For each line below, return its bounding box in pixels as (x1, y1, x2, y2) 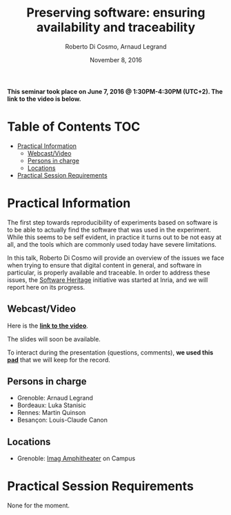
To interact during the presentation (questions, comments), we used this (7, 348, 214, 357)
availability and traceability (36, 19, 196, 35)
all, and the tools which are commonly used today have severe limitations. (7, 240, 217, 248)
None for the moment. (7, 501, 70, 509)
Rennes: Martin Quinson (17, 409, 86, 417)
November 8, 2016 (89, 55, 143, 64)
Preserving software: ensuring (26, 5, 205, 21)
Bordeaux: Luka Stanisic (17, 401, 86, 409)
